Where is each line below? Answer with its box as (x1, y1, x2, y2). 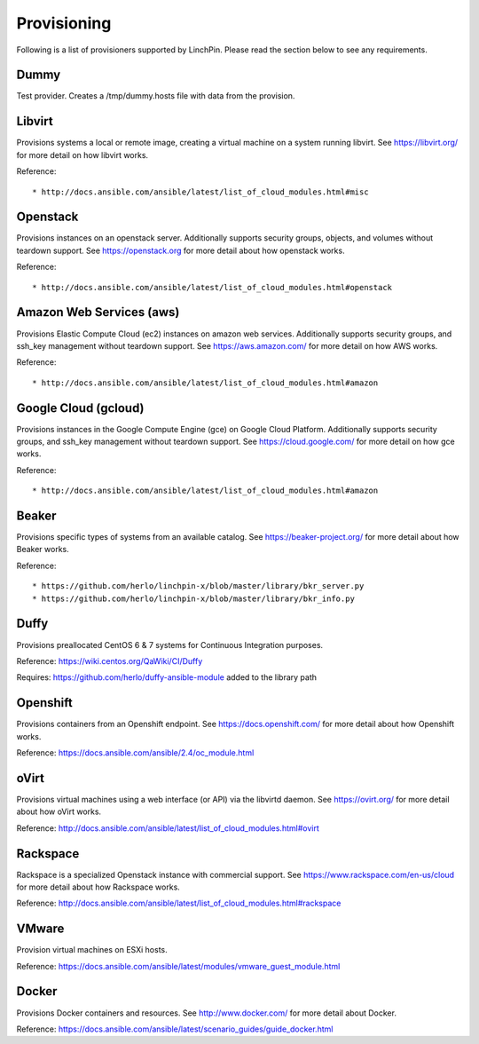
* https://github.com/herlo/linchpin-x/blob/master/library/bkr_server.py (32, 581, 365, 591)
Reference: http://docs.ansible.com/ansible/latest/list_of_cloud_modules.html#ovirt (16, 822, 319, 834)
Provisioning (16, 13, 112, 33)
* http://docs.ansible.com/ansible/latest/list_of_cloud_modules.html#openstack (32, 282, 393, 292)
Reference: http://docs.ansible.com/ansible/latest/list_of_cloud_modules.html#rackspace (16, 898, 342, 909)
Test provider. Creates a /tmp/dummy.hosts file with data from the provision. (16, 91, 295, 101)
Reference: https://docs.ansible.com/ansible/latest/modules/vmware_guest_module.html (16, 961, 341, 971)
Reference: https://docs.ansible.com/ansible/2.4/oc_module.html (16, 747, 255, 758)
